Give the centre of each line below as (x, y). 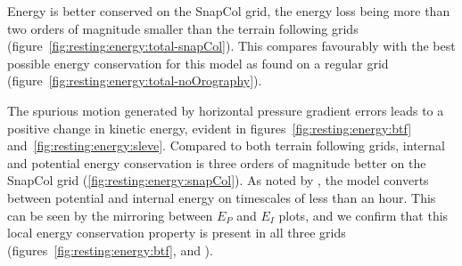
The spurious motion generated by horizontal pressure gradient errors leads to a (226, 110)
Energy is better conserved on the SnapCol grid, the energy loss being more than (229, 11)
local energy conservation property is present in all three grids (177, 233)
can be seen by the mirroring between (110, 215)
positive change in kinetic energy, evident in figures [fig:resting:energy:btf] (210, 128)
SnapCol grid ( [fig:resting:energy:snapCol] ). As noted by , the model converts (218, 180)
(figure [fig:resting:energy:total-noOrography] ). (135, 81)
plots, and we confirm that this (363, 215)
